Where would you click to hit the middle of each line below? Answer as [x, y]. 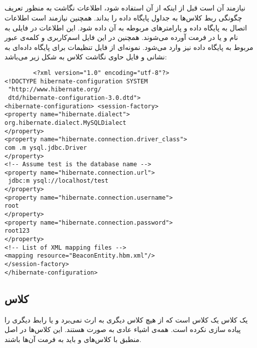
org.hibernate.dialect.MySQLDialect [65, 123]
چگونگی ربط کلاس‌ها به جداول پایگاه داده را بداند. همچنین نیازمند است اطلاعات [123, 17]
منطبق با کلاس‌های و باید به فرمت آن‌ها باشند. [73, 339]
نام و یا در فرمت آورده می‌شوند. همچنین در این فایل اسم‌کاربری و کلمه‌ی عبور [121, 37]
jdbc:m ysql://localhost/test [58, 181]
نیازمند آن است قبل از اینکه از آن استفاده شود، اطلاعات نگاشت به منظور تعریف [125, 8]
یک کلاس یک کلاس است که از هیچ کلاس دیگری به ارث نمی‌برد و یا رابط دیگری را [126, 319]
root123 [17, 231]
